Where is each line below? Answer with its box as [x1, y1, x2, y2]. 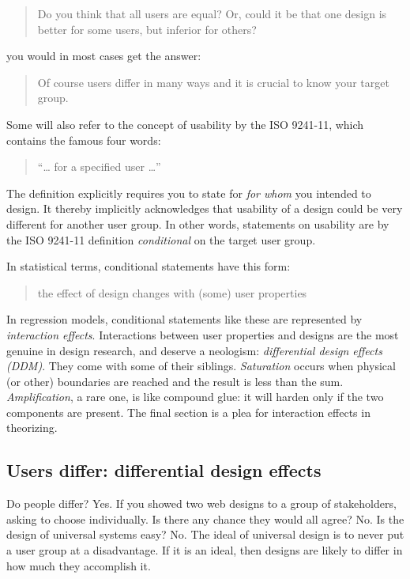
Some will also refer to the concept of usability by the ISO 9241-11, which [6, 115, 364, 132]
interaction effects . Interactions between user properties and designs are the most [6, 326, 399, 342]
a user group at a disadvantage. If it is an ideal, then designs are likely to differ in [6, 542, 403, 558]
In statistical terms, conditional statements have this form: [6, 258, 291, 274]
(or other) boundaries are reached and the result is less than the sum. [6, 373, 344, 389]
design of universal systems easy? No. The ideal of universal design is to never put [6, 526, 404, 543]
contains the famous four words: [6, 131, 161, 148]
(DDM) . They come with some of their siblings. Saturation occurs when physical [6, 358, 396, 374]
